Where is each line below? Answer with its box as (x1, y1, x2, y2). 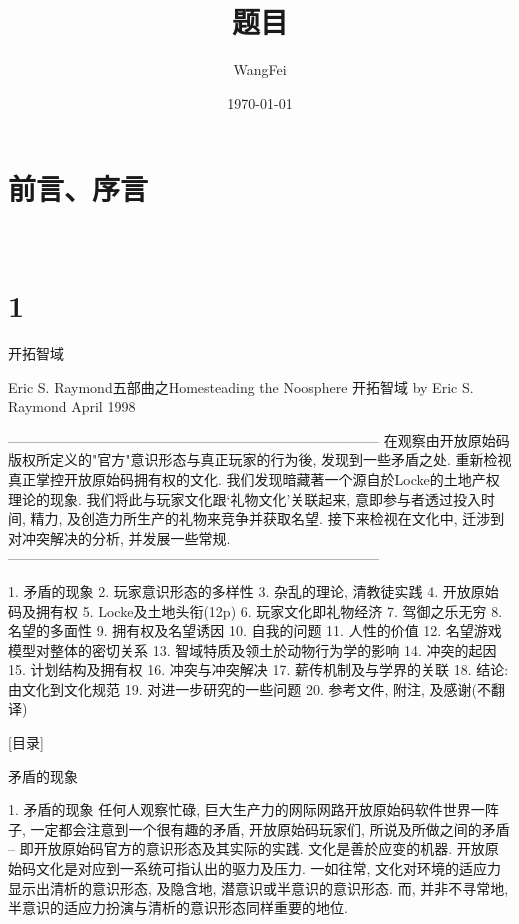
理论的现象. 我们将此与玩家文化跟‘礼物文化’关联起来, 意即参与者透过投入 (8, 488, 481, 509)
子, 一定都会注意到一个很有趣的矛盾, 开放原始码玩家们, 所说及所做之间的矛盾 (8, 818, 510, 839)
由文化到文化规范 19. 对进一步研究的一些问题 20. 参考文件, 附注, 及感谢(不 (8, 678, 491, 699)
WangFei (233, 59, 287, 80)
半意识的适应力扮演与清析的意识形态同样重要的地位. (8, 897, 348, 918)
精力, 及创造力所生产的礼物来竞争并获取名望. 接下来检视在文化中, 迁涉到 (30, 508, 505, 529)
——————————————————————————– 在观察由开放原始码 (8, 429, 510, 450)
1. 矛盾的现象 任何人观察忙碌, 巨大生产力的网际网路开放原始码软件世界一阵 (8, 799, 499, 820)
